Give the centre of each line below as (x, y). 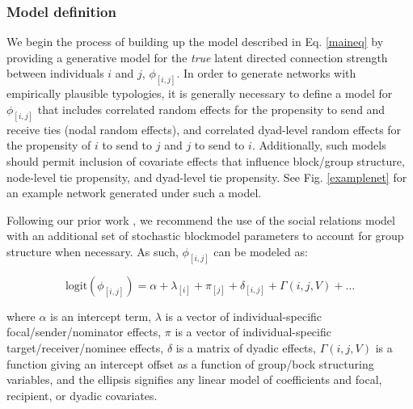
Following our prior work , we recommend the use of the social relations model (201, 219)
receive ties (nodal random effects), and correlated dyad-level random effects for (204, 129)
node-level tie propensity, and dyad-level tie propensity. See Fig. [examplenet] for (207, 177)
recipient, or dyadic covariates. (82, 395)
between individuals (55, 73)
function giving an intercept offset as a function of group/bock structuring (190, 363)
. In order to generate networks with (266, 73)
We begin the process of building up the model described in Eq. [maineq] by (195, 42)
